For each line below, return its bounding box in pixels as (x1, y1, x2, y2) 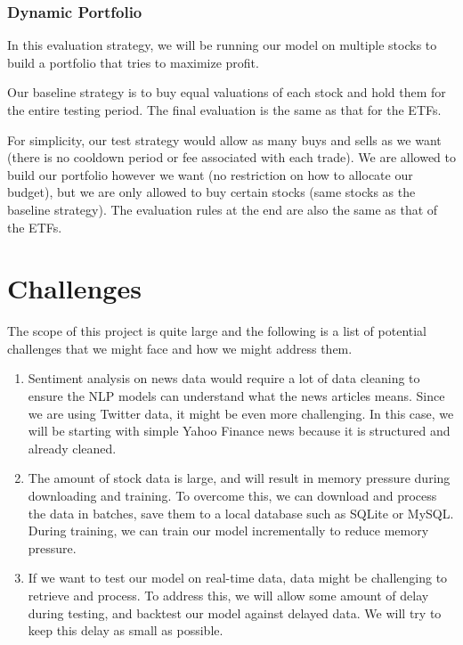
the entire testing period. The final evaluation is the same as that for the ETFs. (7, 101, 442, 118)
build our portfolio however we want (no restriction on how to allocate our (7, 165, 413, 184)
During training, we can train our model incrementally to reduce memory (28, 521, 429, 540)
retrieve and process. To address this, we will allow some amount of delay (28, 586, 429, 604)
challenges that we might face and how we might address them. (7, 339, 353, 357)
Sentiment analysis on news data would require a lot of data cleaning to (28, 369, 420, 388)
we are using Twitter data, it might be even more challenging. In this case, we (28, 404, 454, 422)
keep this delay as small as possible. (28, 621, 223, 640)
